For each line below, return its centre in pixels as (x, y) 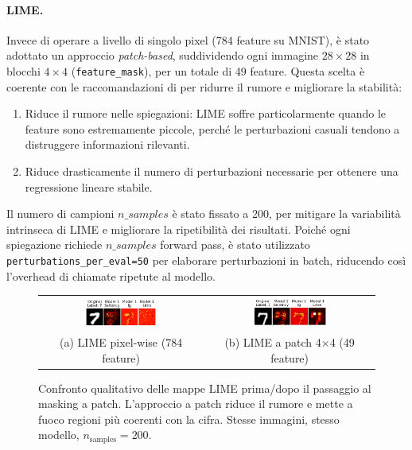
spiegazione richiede (54, 244)
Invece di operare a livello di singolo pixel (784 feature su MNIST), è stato (188, 39)
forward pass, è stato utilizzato (235, 244)
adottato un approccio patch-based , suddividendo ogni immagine (163, 55)
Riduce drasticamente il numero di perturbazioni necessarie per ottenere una (212, 171)
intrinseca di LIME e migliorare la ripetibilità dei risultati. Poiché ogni (179, 229)
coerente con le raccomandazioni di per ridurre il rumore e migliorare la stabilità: (204, 86)
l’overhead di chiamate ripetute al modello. (111, 275)
